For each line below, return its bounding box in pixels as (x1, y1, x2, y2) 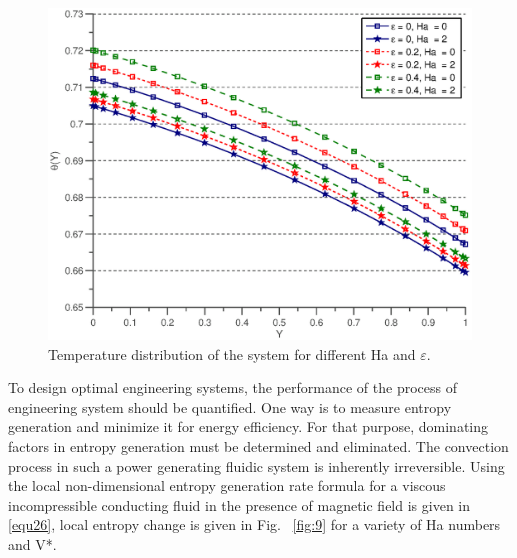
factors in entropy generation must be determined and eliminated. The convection (8, 436, 509, 457)
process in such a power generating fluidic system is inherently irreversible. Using (8, 455, 505, 476)
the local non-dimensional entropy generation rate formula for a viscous (8, 475, 446, 496)
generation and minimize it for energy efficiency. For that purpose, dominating (8, 416, 489, 437)
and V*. (8, 534, 57, 555)
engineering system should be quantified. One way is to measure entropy (8, 396, 452, 417)
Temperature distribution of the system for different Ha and (48, 343, 416, 364)
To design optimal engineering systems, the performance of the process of (8, 377, 457, 398)
